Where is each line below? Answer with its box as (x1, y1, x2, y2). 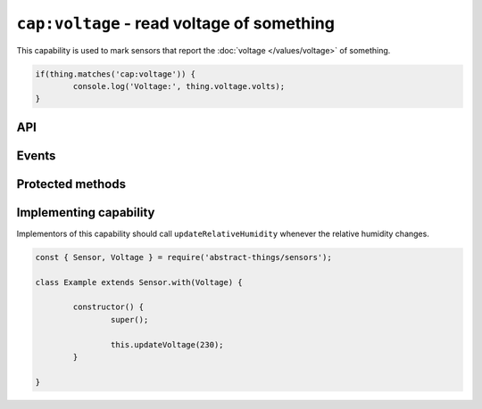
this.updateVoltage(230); (110, 339, 224, 349)
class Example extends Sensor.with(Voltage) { (35, 277, 243, 287)
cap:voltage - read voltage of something (16, 13, 335, 33)
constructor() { (72, 302, 145, 312)
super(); (110, 315, 149, 324)
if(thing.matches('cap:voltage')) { (35, 69, 196, 79)
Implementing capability (16, 205, 155, 220)
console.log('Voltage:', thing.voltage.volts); (72, 81, 286, 91)
